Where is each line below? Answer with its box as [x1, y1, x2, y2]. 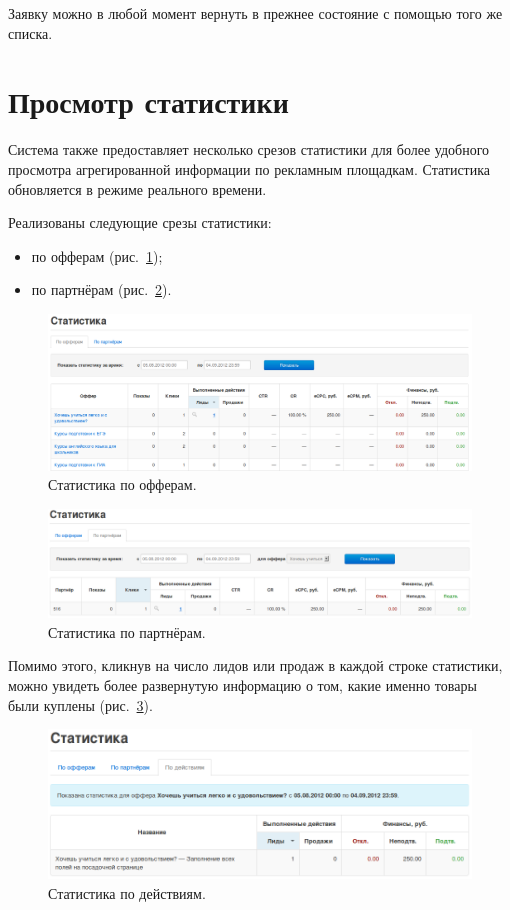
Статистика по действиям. [48, 882, 206, 903]
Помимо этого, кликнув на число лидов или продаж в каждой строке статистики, [8, 655, 503, 676]
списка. [8, 22, 53, 43]
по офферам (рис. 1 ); [31, 245, 163, 266]
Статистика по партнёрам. [48, 621, 206, 642]
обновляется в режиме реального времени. [8, 178, 267, 199]
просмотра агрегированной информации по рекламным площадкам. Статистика [8, 158, 491, 179]
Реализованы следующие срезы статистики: [8, 212, 272, 233]
